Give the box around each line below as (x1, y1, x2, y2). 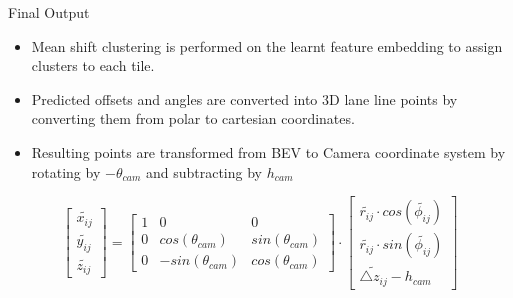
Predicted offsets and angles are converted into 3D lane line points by (31, 88, 458, 109)
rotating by (31, 161, 101, 182)
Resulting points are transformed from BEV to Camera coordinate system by (31, 141, 506, 162)
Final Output (8, 2, 90, 22)
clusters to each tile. (31, 55, 155, 76)
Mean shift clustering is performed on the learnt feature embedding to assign (31, 35, 503, 56)
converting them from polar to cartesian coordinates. (31, 108, 355, 129)
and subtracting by (145, 161, 262, 182)
